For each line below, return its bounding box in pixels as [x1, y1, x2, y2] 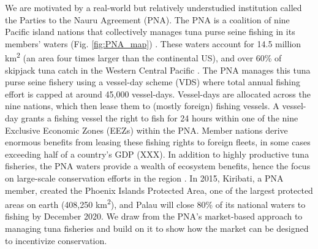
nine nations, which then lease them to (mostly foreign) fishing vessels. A [5, 99, 279, 112]
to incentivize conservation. [5, 234, 107, 247]
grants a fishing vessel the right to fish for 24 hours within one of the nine [21, 112, 298, 124]
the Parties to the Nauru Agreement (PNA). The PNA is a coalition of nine [5, 13, 290, 26]
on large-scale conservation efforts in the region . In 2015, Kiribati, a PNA [5, 171, 284, 184]
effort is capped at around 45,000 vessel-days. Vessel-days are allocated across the [5, 87, 311, 100]
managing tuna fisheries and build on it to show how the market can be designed [5, 222, 309, 234]
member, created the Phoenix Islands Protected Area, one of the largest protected [5, 183, 313, 196]
